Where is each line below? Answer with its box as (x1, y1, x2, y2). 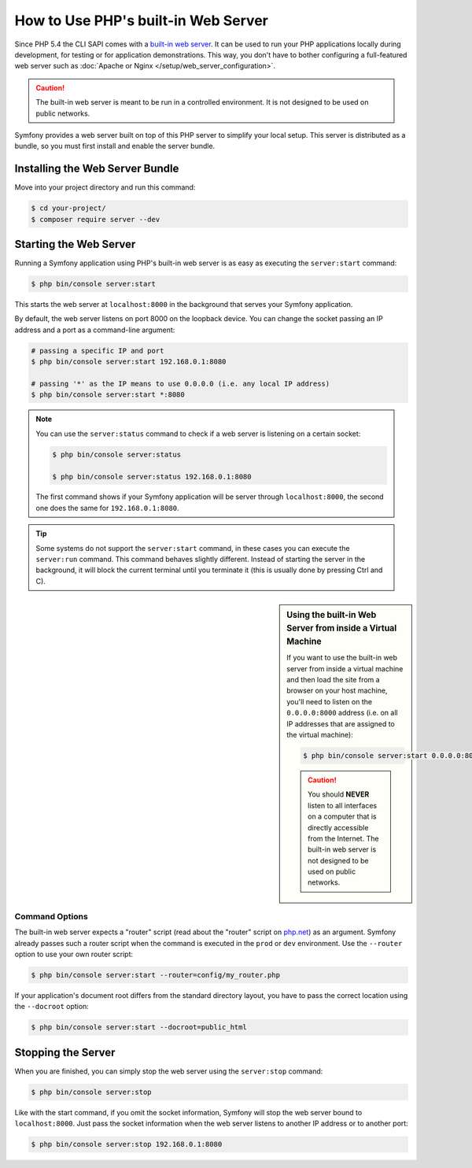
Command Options (14, 911, 88, 922)
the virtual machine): (286, 730, 353, 739)
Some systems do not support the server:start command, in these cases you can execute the (35, 543, 350, 553)
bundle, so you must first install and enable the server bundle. (14, 142, 216, 151)
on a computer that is (308, 811, 377, 822)
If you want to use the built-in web (286, 653, 397, 663)
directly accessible (308, 822, 369, 832)
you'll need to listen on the (286, 697, 373, 706)
